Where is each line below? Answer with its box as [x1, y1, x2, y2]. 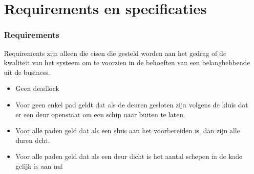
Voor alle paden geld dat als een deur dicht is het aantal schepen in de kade [15, 151, 243, 161]
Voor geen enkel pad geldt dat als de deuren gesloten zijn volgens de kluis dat [15, 99, 248, 109]
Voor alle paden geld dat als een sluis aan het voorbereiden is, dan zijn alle [15, 125, 240, 136]
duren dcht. [15, 135, 50, 145]
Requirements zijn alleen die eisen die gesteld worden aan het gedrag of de [4, 48, 227, 58]
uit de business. [4, 67, 50, 77]
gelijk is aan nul [15, 160, 63, 171]
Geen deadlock [15, 83, 59, 93]
